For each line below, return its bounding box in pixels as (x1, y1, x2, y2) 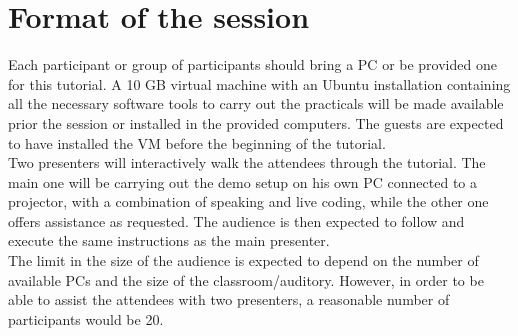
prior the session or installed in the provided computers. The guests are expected (8, 112, 504, 133)
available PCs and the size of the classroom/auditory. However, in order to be (8, 269, 484, 290)
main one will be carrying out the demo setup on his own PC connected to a (8, 171, 478, 192)
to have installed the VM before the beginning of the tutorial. (8, 132, 386, 153)
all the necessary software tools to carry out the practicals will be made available (8, 93, 504, 114)
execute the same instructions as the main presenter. (8, 230, 330, 251)
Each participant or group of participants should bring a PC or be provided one (8, 54, 497, 75)
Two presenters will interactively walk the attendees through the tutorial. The (8, 152, 486, 173)
